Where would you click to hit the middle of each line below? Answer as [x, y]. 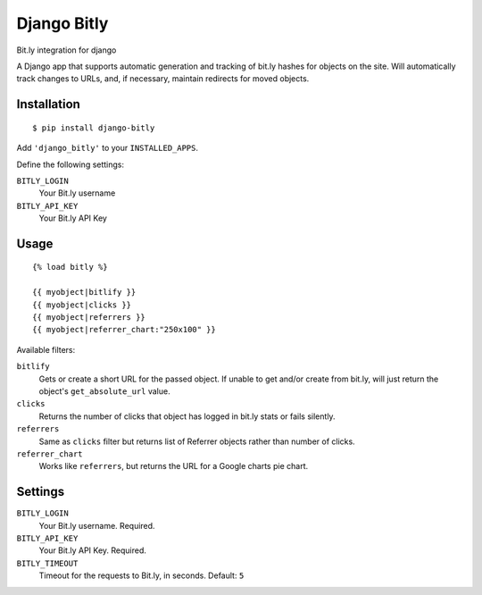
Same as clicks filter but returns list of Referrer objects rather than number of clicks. [197, 441]
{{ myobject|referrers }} [89, 318]
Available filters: [46, 349]
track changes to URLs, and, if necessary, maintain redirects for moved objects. [163, 79]
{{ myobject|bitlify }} [84, 292]
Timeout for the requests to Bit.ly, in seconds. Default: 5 [141, 575]
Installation [48, 104]
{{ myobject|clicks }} [82, 305]
